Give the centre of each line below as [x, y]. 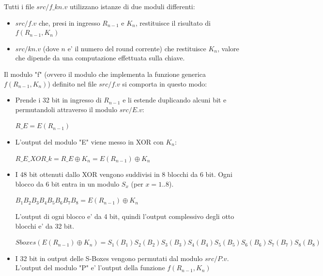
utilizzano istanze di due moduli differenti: [132, 6]
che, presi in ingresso [69, 22]
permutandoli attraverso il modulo [66, 109]
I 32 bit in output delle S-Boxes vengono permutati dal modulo [109, 258]
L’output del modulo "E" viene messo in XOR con [89, 141]
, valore [228, 48]
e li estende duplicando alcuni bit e [175, 100]
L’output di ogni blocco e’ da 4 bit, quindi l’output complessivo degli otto [125, 216]
